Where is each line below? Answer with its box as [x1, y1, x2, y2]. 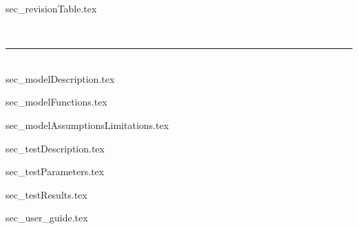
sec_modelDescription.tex [6, 71, 115, 86]
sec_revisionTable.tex [6, 1, 97, 15]
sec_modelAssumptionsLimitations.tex [6, 117, 169, 132]
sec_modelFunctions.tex [6, 94, 107, 109]
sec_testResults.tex [6, 187, 87, 201]
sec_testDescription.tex [6, 141, 105, 155]
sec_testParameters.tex [6, 164, 105, 179]
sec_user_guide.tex [6, 210, 88, 225]
